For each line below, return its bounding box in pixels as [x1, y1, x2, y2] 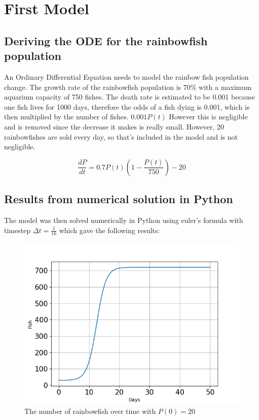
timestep [4, 224, 31, 235]
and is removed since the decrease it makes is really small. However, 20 [4, 121, 225, 132]
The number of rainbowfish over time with [24, 405, 156, 416]
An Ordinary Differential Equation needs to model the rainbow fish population [4, 71, 249, 82]
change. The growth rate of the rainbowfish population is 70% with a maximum [4, 81, 252, 92]
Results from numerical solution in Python [4, 191, 233, 207]
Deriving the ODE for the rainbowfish [4, 33, 208, 48]
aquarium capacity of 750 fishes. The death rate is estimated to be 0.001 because [4, 91, 255, 102]
